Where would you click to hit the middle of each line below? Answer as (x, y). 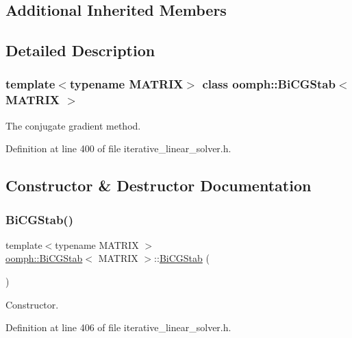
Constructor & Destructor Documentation (159, 185)
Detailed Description (80, 50)
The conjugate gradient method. (73, 125)
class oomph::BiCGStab (269, 84)
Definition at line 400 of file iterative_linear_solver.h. (118, 148)
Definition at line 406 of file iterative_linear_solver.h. (118, 327)
